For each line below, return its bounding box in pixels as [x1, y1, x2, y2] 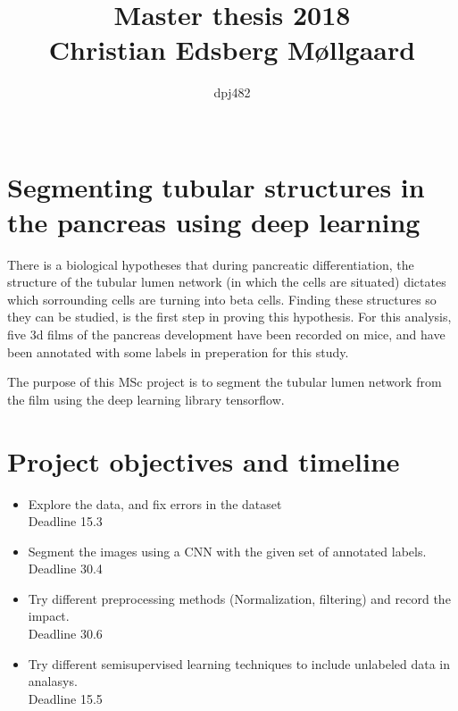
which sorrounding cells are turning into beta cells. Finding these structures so [7, 289, 437, 308]
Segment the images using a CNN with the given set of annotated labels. [28, 541, 427, 560]
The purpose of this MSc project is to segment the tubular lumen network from [7, 372, 442, 391]
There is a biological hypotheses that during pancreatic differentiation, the [7, 255, 414, 273]
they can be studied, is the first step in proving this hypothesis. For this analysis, [7, 307, 452, 326]
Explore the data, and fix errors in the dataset [28, 494, 282, 513]
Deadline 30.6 [28, 624, 103, 643]
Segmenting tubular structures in [7, 168, 425, 205]
